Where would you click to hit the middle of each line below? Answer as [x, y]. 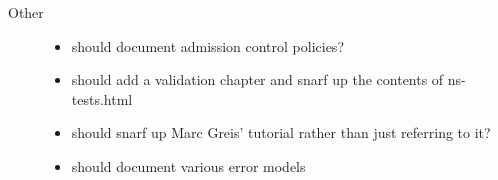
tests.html [102, 98]
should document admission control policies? [207, 45]
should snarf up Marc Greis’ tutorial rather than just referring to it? [281, 132]
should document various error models [188, 165]
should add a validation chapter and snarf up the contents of [257, 79]
